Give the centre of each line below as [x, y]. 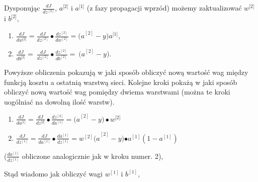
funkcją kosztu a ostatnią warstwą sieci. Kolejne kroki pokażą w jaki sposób [121, 82]
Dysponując [22, 8]
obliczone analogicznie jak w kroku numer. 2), [93, 156]
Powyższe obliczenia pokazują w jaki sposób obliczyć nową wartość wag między [126, 72]
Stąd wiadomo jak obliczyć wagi [53, 174]
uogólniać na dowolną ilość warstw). [59, 101]
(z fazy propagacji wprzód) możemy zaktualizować [164, 8]
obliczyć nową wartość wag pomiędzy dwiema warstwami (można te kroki [117, 92]
